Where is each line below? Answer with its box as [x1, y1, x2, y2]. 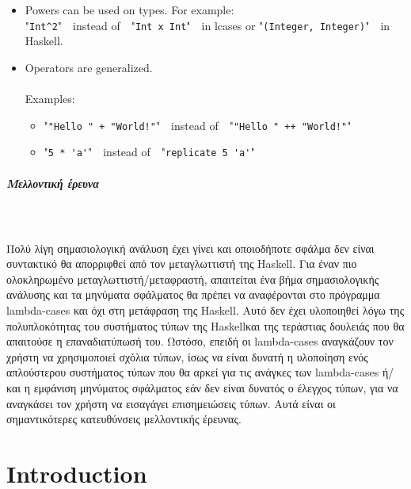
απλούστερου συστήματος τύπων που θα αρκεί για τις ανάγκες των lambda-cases [6, 364, 379, 380]
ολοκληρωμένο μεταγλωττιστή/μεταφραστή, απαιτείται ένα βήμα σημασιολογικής [6, 270, 379, 287]
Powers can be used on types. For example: [25, 2, 234, 17]
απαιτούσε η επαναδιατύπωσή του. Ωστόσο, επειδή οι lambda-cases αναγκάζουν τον [6, 333, 394, 350]
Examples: [25, 90, 75, 107]
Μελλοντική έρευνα [6, 174, 99, 191]
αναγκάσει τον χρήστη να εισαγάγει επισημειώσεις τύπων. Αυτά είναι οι [6, 395, 336, 411]
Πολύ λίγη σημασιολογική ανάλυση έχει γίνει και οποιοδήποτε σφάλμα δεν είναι [6, 239, 375, 256]
